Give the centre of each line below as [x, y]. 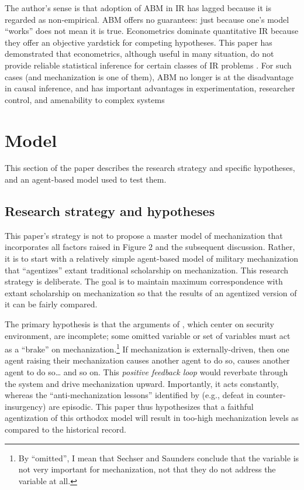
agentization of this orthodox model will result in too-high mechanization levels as [152, 418]
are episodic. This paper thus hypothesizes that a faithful [151, 406]
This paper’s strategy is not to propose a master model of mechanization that [144, 235]
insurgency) [25, 406]
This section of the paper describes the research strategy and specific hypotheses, [150, 168]
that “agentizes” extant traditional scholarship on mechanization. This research [147, 270]
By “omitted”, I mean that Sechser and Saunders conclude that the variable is [159, 458]
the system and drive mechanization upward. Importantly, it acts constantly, [142, 383]
